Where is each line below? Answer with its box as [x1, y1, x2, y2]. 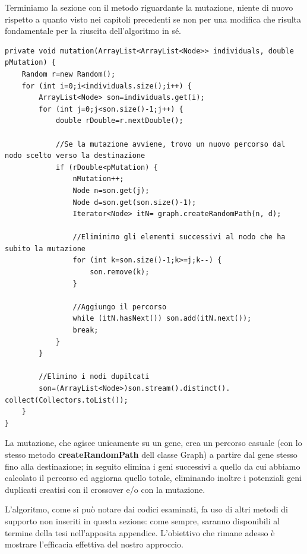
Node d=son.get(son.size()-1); [72, 198, 197, 207]
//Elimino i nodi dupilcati [39, 372, 150, 381]
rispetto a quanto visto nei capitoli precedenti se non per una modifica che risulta [5, 12, 302, 25]
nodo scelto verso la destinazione [5, 151, 145, 160]
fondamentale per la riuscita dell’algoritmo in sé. [5, 24, 182, 37]
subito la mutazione [5, 244, 86, 253]
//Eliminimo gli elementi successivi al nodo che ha [72, 233, 286, 242]
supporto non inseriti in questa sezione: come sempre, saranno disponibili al [5, 514, 280, 527]
